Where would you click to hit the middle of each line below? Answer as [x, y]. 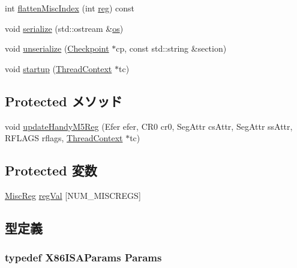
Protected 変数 [51, 170]
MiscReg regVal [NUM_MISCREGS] [73, 195]
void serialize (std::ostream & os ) [64, 28]
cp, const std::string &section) [171, 48]
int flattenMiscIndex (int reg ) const [70, 8]
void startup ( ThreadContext [58, 68]
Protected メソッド [64, 101]
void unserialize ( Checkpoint [57, 48]
